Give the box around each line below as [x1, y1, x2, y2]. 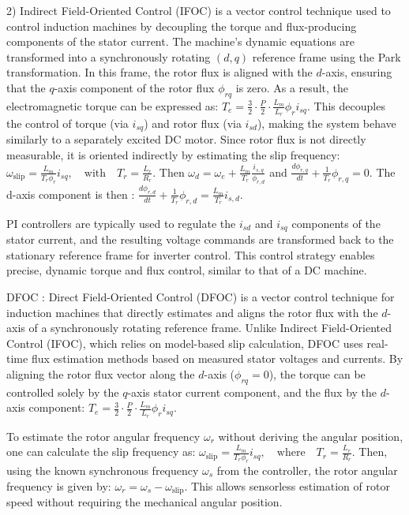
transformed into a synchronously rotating [6, 48, 211, 65]
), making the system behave [257, 115, 396, 131]
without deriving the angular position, [218, 427, 403, 444]
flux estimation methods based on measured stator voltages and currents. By [31, 350, 403, 367]
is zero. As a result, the [235, 79, 348, 95]
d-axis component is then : [6, 185, 135, 202]
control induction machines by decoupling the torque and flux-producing [6, 17, 357, 34]
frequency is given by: [6, 477, 111, 494]
